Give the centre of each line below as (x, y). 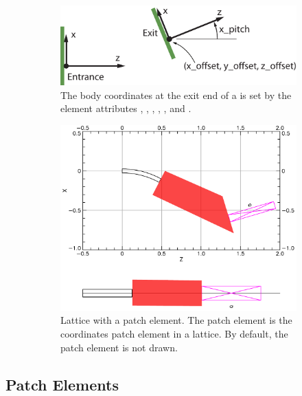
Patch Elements (62, 384)
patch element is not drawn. (119, 347)
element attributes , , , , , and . (126, 108)
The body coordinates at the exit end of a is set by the (176, 95)
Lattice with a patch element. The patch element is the (176, 320)
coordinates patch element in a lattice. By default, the (174, 333)
